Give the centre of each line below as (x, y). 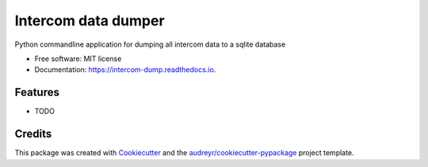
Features (37, 92)
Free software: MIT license (78, 59)
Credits (33, 134)
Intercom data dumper (90, 21)
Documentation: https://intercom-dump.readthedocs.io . (125, 70)
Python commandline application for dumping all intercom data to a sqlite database (150, 44)
